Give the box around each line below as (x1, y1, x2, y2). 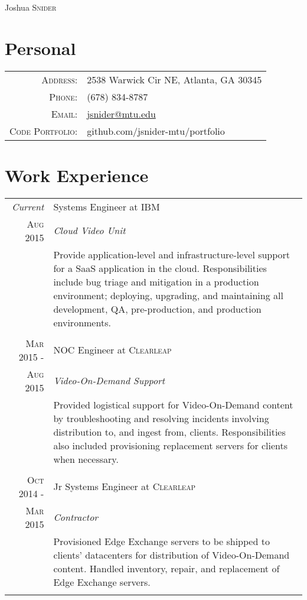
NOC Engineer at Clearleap (53, 343, 172, 357)
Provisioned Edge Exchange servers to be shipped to (53, 534, 270, 548)
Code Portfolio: (9, 124, 78, 138)
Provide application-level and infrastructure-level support (53, 247, 290, 261)
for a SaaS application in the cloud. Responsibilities (53, 261, 267, 275)
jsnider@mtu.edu (87, 106, 156, 121)
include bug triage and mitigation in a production (53, 274, 259, 288)
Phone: (49, 89, 78, 103)
